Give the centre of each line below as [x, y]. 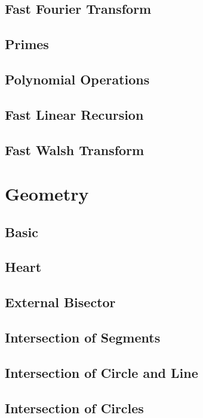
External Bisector [60, 302]
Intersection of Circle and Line [101, 372]
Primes [27, 44]
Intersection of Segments [83, 337]
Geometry [47, 194]
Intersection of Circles [74, 408]
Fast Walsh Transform [75, 149]
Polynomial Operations [77, 79]
